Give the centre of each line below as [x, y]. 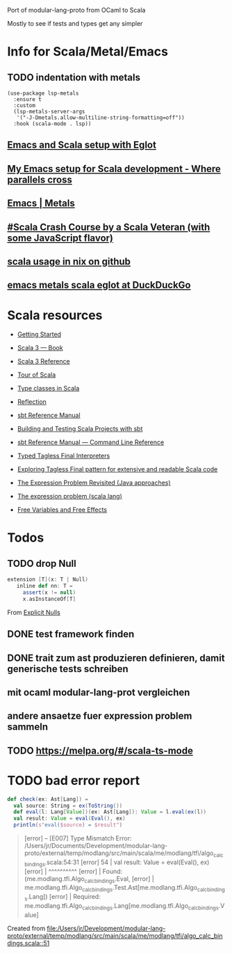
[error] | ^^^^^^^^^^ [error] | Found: [73, 871]
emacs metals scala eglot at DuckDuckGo [99, 285]
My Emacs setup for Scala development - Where [114, 169]
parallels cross [40, 179]
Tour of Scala [36, 375]
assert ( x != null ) [49, 593]
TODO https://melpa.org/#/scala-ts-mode [100, 750]
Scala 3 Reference [44, 361]
